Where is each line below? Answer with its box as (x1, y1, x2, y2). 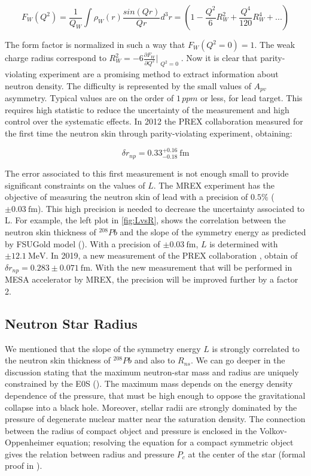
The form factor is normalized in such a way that (5, 38, 185, 50)
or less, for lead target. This (200, 92, 303, 104)
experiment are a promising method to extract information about (39, 68, 279, 80)
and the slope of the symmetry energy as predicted (120, 225, 306, 238)
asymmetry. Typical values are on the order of (5, 92, 174, 104)
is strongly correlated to (212, 342, 300, 354)
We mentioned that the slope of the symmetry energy (5, 342, 201, 354)
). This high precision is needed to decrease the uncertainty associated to (37, 202, 305, 214)
